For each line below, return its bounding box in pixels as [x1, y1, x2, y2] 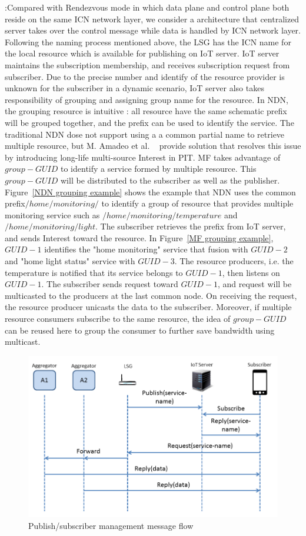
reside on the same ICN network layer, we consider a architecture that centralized [5, 12, 300, 25]
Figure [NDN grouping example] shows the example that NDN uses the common [5, 185, 296, 198]
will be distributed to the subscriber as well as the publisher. [61, 174, 280, 186]
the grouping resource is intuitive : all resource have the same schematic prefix [5, 105, 287, 117]
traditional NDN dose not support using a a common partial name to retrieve [5, 128, 285, 140]
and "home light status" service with [5, 255, 135, 267]
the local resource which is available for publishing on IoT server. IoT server [5, 47, 280, 59]
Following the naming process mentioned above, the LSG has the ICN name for [5, 35, 291, 48]
